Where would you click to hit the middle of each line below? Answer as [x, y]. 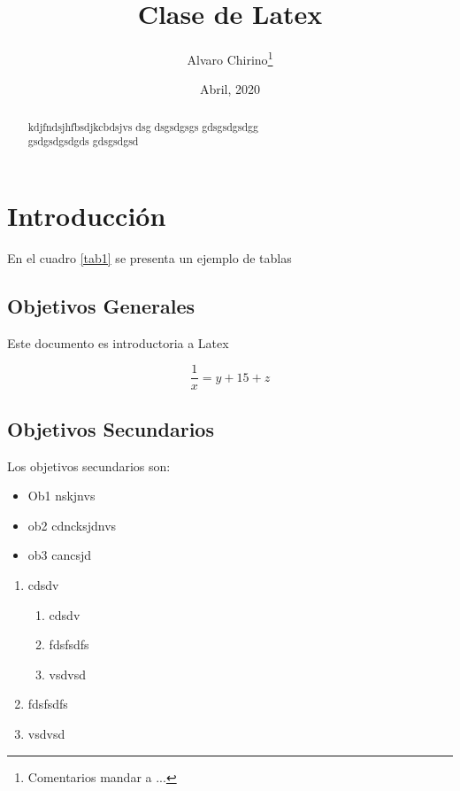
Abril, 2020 [230, 89]
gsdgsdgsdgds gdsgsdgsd [83, 141]
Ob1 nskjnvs [61, 496]
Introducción [87, 216]
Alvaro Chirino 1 [230, 58]
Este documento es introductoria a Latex [118, 342]
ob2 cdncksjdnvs [72, 525]
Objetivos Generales [101, 306]
